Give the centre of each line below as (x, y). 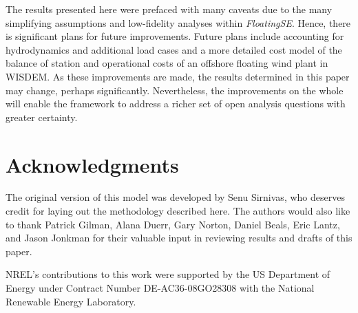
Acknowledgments (92, 164)
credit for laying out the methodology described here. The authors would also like (178, 211)
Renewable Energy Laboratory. (71, 301)
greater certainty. (42, 117)
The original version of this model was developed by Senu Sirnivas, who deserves (175, 197)
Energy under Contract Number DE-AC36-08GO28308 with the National (160, 288)
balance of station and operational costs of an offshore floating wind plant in (167, 63)
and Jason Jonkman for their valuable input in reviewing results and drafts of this (179, 238)
